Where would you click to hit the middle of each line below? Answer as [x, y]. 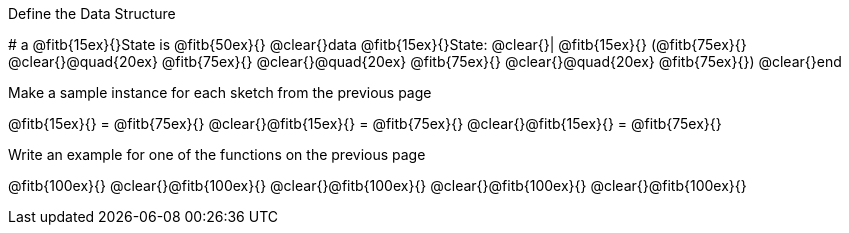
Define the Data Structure [92, 13]
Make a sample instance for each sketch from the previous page [220, 92]
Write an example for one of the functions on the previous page [217, 154]
